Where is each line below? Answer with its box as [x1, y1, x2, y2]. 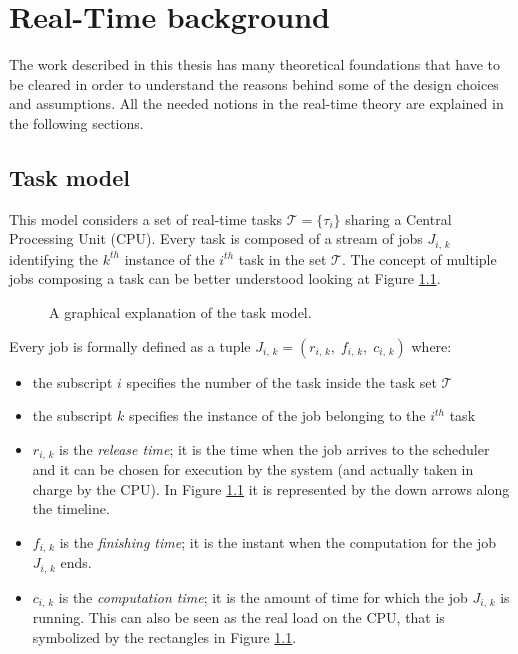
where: [411, 335, 452, 356]
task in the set [238, 248, 327, 269]
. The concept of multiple [341, 248, 497, 269]
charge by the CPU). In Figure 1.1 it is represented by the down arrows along [32, 478, 510, 499]
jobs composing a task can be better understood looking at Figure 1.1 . [9, 268, 441, 289]
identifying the [9, 248, 99, 269]
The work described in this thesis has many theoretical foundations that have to [9, 54, 500, 75]
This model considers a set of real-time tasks [9, 208, 283, 229]
